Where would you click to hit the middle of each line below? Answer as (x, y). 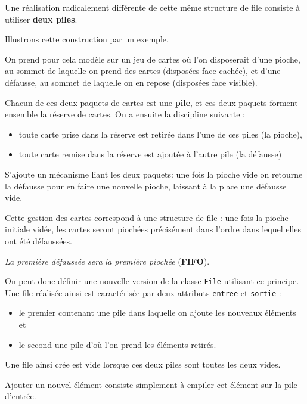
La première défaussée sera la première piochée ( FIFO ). (107, 261)
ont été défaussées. (38, 240)
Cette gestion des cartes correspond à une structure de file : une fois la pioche (147, 217)
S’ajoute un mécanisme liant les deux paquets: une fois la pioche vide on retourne (154, 174)
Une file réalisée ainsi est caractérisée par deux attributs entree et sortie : (143, 292)
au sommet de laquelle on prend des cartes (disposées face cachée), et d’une (143, 71)
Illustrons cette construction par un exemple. (87, 39)
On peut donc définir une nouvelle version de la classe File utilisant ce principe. (152, 281)
